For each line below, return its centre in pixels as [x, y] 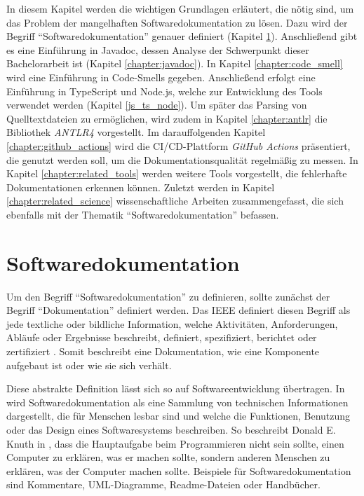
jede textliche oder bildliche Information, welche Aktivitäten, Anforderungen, [172, 323]
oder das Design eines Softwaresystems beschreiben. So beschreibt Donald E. [171, 429]
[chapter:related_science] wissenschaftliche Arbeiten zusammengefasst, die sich [175, 201]
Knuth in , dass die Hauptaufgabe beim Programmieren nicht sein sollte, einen [175, 443]
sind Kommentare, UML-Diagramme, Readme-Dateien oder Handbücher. [163, 484]
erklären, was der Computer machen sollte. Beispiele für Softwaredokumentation [179, 470]
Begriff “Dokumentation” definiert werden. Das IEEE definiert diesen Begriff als [178, 310]
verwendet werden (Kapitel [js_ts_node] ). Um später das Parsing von [157, 105]
